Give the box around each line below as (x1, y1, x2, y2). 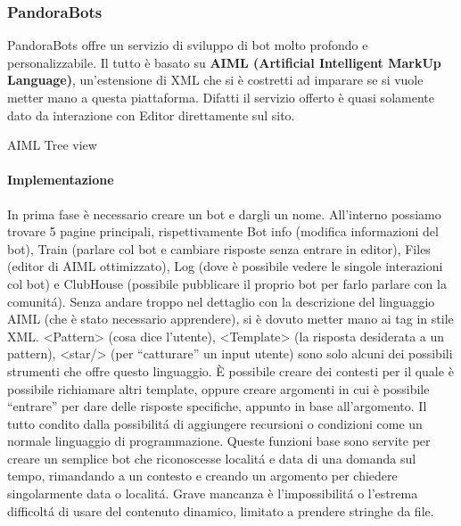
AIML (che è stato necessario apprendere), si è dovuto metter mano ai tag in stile (7, 309, 454, 328)
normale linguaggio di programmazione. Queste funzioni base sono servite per (7, 431, 431, 450)
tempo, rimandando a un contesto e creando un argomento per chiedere (7, 466, 398, 485)
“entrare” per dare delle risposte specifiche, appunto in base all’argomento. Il (7, 397, 427, 415)
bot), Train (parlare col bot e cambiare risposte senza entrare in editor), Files (7, 239, 431, 258)
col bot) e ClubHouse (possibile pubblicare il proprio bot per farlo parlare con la (7, 274, 447, 292)
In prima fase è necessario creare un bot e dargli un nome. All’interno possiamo (7, 204, 441, 223)
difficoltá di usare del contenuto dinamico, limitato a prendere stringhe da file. (7, 501, 434, 520)
